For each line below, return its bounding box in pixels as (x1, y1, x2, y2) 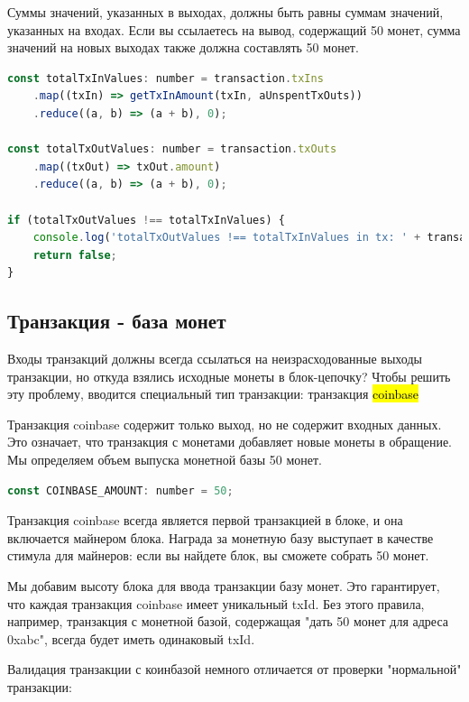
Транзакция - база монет (7, 307, 226, 335)
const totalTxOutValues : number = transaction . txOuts (7, 143, 337, 156)
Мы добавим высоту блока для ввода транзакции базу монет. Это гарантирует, (7, 577, 440, 596)
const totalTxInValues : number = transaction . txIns (7, 71, 324, 85)
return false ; (32, 248, 117, 262)
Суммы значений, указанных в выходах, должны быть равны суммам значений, (7, 3, 444, 21)
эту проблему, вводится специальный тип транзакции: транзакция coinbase (7, 384, 419, 403)
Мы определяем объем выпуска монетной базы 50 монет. (7, 450, 322, 469)
